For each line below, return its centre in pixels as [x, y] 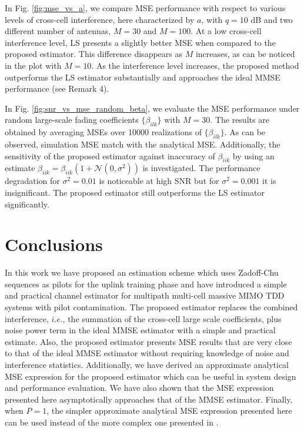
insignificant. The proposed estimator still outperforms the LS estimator [135, 192]
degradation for [32, 181]
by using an [253, 155]
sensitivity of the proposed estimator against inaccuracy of [110, 155]
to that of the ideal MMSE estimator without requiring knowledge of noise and [147, 353]
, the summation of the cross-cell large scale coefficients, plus [172, 318]
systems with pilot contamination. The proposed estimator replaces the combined [151, 307]
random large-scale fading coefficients [72, 120]
